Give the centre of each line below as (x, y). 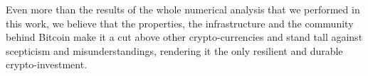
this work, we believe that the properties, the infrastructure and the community (180, 23)
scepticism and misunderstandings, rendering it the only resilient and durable (174, 50)
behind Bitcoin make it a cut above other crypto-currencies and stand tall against (184, 37)
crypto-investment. (47, 64)
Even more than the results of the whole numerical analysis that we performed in (183, 9)
